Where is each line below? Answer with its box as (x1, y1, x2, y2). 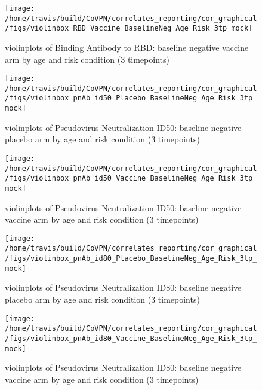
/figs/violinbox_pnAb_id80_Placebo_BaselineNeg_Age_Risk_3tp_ (5, 254, 257, 263)
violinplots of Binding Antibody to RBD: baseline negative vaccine (5, 41, 249, 53)
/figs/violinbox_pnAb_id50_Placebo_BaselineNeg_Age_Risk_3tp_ (5, 94, 257, 103)
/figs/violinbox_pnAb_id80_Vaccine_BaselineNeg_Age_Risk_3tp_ (5, 334, 257, 343)
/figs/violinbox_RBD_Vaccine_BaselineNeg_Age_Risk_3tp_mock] (5, 24, 253, 33)
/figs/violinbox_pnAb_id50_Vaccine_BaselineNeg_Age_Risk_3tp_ (5, 174, 257, 183)
